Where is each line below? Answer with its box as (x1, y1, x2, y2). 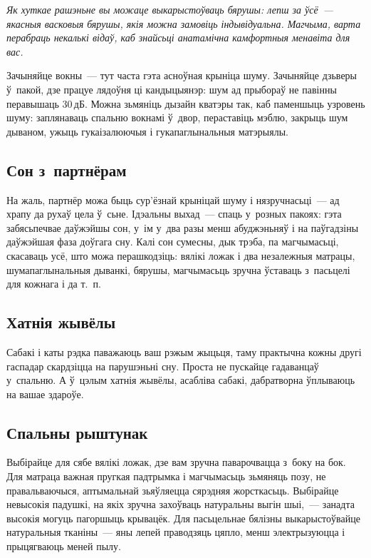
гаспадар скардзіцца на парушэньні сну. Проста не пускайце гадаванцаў (6, 358, 319, 373)
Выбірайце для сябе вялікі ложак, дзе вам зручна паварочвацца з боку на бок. (6, 455, 346, 470)
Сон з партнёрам (6, 158, 127, 181)
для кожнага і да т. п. (6, 276, 101, 291)
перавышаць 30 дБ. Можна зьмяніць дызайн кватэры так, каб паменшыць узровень (6, 96, 365, 111)
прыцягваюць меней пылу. (6, 539, 121, 554)
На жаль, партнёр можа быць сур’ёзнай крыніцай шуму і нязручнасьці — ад (6, 192, 340, 207)
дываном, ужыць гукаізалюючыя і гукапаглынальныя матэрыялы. (6, 123, 288, 138)
